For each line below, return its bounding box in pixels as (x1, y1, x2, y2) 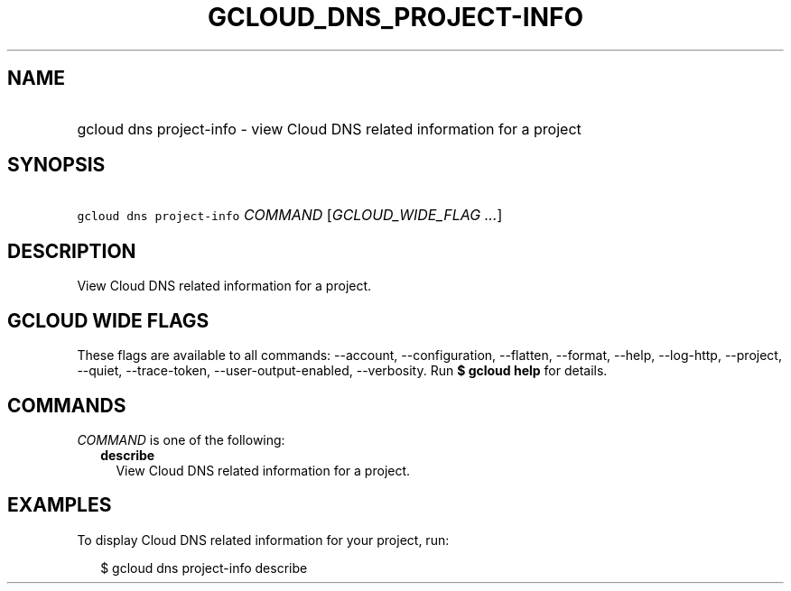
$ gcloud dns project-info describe (100, 559, 308, 576)
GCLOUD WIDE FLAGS (7, 309, 209, 332)
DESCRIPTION (7, 239, 136, 263)
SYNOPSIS (7, 153, 106, 177)
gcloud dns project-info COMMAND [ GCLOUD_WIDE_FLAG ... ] (77, 206, 503, 225)
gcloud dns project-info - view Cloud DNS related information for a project (77, 119, 582, 138)
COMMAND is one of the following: (77, 431, 285, 448)
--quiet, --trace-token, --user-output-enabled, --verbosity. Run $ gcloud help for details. (77, 363, 608, 379)
